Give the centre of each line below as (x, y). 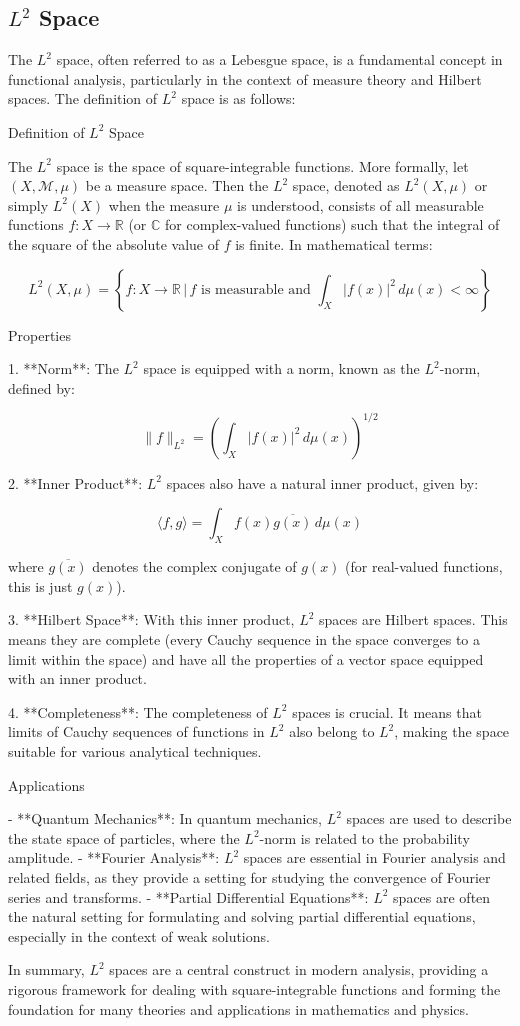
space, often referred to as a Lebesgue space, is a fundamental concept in (279, 59)
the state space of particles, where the (124, 837)
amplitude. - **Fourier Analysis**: (114, 857)
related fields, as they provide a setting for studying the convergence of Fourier (249, 876)
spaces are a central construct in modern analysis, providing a (299, 969)
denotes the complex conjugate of (194, 566)
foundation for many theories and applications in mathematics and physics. (238, 1008)
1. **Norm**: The (63, 368)
